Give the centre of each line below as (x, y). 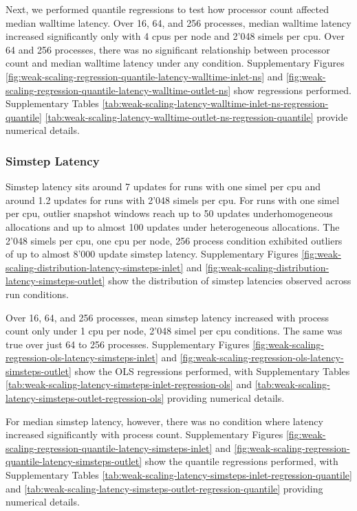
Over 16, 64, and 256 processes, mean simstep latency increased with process (167, 317)
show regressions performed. (292, 90)
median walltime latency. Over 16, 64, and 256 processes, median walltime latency (178, 22)
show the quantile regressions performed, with (241, 461)
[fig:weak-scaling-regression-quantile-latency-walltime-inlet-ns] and (144, 76)
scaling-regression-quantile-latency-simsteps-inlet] (109, 447)
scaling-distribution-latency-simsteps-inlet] (95, 267)
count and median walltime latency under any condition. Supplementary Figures (175, 63)
